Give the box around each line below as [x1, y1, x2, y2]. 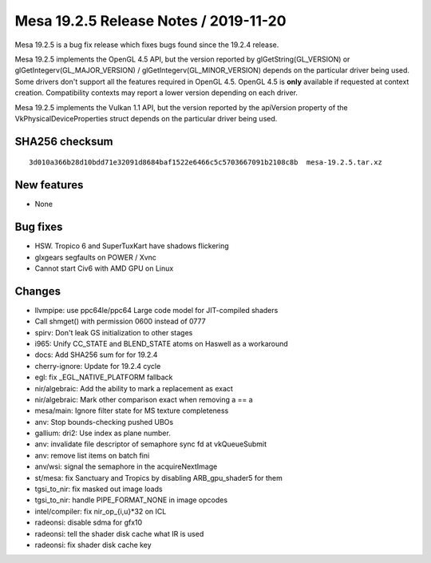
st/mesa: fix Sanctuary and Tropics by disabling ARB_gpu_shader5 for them [34, 473, 283, 482]
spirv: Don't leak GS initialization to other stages [34, 327, 193, 337]
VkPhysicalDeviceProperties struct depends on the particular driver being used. [14, 113, 278, 123]
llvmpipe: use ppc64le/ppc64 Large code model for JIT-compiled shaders [34, 305, 279, 315]
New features [14, 178, 84, 192]
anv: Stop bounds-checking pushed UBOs [34, 417, 174, 426]
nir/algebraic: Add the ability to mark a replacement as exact [34, 383, 233, 393]
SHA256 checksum [14, 134, 113, 148]
